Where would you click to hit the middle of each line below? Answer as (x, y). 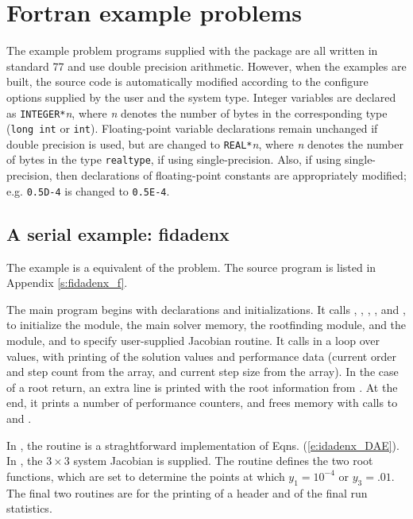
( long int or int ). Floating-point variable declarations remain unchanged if (192, 128)
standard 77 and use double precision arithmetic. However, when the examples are (206, 66)
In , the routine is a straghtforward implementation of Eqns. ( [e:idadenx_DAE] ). (203, 445)
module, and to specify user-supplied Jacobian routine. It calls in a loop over (193, 340)
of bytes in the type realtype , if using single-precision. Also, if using (174, 159)
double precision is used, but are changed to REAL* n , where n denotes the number (205, 143)
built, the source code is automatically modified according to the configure (187, 81)
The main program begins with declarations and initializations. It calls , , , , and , (206, 309)
